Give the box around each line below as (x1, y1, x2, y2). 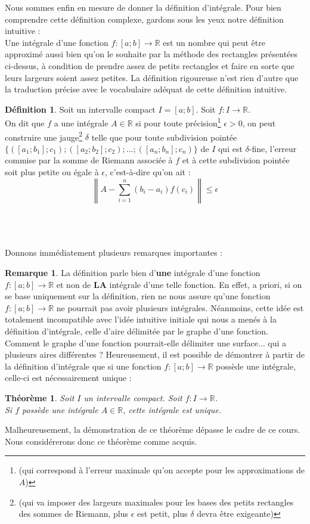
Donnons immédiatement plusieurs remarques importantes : (5, 246, 223, 259)
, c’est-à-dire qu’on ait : (105, 166, 191, 178)
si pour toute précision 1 (135, 115, 221, 129)
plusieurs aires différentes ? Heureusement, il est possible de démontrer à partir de (5, 348, 305, 361)
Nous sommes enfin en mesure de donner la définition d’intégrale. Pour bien (5, 1, 281, 13)
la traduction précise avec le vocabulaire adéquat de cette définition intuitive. (5, 83, 287, 95)
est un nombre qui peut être (163, 36, 265, 48)
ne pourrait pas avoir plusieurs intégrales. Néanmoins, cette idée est (56, 301, 304, 314)
